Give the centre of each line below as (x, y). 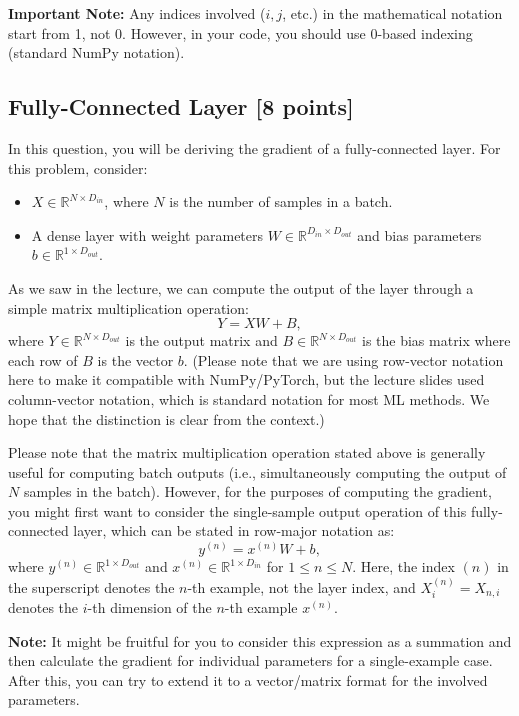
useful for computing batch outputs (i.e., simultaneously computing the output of (257, 471)
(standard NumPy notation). (96, 52)
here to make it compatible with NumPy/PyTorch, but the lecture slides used (246, 379)
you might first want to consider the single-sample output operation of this (237, 510)
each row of (43, 359)
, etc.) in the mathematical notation (392, 13)
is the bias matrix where (436, 340)
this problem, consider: (78, 167)
